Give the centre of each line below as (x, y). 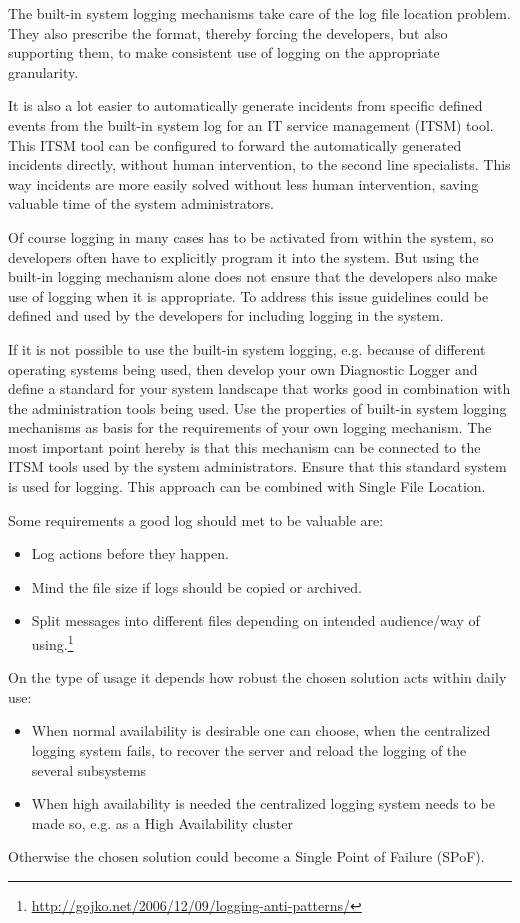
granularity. (43, 71)
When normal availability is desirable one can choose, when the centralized (261, 730)
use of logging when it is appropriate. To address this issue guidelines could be (248, 295)
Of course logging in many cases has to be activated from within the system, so (251, 236)
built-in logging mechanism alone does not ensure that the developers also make (253, 276)
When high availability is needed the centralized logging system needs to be (263, 803)
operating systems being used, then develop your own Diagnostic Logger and (243, 368)
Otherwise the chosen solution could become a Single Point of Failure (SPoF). (246, 856)
